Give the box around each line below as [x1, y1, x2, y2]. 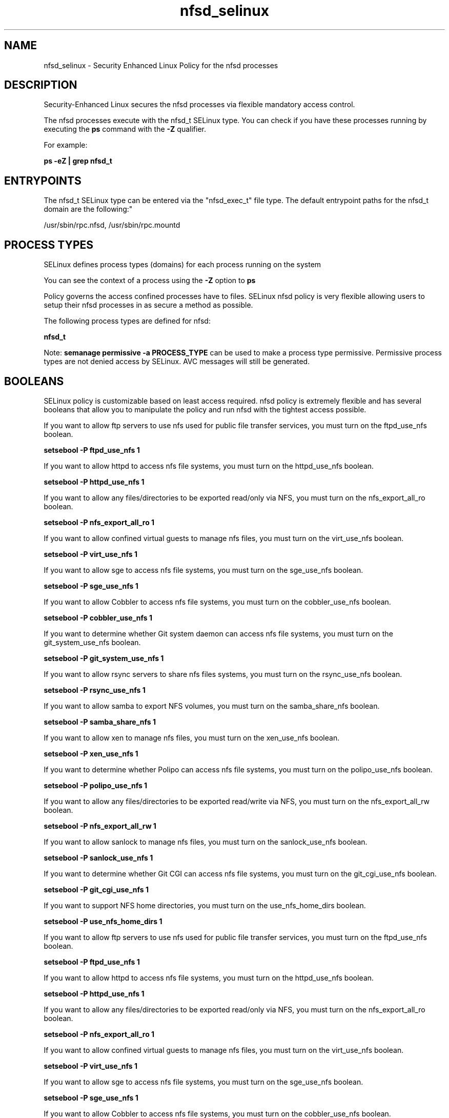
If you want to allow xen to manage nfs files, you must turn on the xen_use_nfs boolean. [44, 733, 340, 742]
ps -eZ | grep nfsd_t [44, 156, 112, 166]
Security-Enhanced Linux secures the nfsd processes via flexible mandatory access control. [44, 100, 355, 109]
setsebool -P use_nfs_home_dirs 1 [44, 916, 162, 926]
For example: [44, 141, 88, 150]
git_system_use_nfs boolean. [44, 637, 141, 647]
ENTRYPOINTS [4, 174, 81, 187]
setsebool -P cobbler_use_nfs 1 [44, 613, 153, 622]
